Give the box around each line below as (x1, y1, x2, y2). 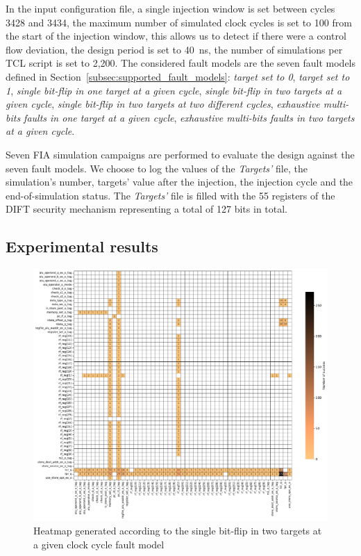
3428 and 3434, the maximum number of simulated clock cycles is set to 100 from (6, 15, 352, 29)
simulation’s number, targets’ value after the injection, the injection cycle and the (6, 174, 353, 189)
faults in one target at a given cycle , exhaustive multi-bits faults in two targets (24, 110, 355, 124)
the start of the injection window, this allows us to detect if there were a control (6, 28, 346, 43)
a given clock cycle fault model (33, 537, 165, 551)
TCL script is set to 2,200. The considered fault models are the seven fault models (6, 56, 356, 70)
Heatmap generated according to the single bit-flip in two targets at (33, 523, 322, 537)
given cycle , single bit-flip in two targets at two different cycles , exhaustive (6, 97, 320, 111)
